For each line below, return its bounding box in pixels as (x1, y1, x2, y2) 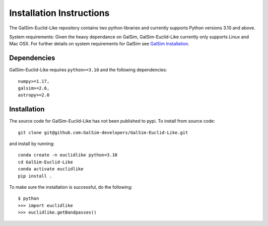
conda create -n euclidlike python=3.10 (18, 152, 118, 158)
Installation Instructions (9, 7, 110, 18)
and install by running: (9, 141, 55, 147)
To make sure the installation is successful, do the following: (9, 184, 133, 190)
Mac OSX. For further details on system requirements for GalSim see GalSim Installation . (9, 41, 190, 47)
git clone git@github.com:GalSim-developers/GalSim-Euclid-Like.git (18, 130, 188, 135)
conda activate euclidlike (18, 166, 84, 172)
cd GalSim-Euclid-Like (18, 159, 73, 165)
